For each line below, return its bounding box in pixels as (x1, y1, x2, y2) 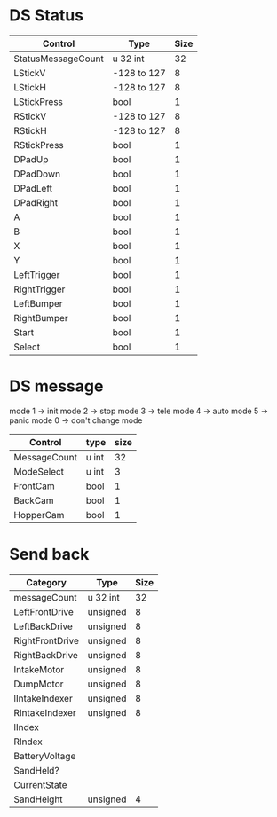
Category (26, 576, 67, 588)
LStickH (13, 81, 47, 93)
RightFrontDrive (13, 634, 80, 647)
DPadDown (13, 168, 60, 180)
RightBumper (13, 311, 68, 324)
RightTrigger (13, 283, 66, 295)
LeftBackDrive (13, 620, 73, 632)
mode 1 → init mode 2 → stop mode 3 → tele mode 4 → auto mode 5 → (9, 405, 269, 416)
